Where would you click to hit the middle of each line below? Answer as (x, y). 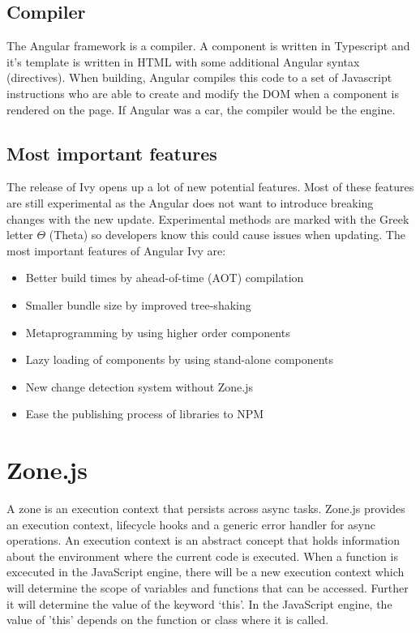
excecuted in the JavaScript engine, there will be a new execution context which (206, 572)
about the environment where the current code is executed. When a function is (202, 556)
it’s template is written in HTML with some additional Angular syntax (183, 61)
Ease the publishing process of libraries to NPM (145, 414)
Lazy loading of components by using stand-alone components (180, 359)
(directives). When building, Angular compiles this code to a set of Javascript (199, 77)
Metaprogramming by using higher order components (158, 332)
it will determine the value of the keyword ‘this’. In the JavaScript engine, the (199, 603)
